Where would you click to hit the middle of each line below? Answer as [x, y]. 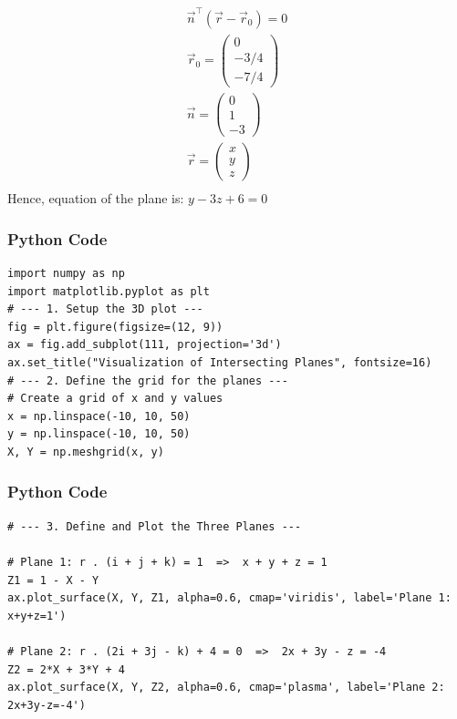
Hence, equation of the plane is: [96, 198]
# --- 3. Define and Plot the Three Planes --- [155, 526]
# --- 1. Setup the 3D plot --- [105, 309]
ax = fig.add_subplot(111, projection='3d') [145, 345]
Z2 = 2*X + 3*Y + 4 [66, 669]
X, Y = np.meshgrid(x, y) [86, 452]
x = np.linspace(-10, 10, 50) [99, 416]
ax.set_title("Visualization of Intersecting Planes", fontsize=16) [220, 362]
